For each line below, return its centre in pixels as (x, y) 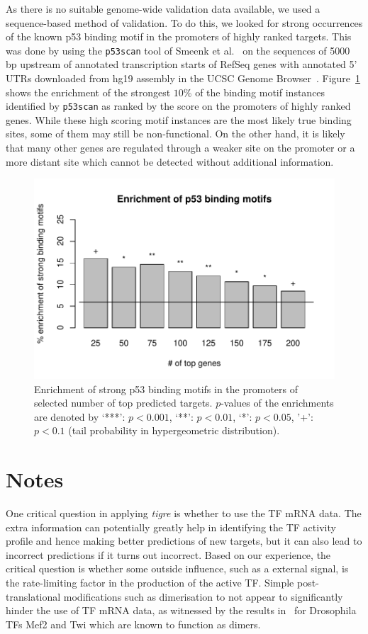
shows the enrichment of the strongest (88, 92)
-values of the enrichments (277, 403)
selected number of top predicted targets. (123, 403)
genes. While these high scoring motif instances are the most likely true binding (179, 119)
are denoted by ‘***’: (80, 416)
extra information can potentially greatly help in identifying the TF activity (171, 527)
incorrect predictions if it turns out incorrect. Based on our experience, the (168, 554)
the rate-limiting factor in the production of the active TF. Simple (150, 582)
